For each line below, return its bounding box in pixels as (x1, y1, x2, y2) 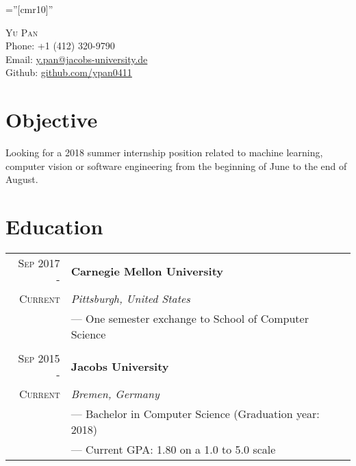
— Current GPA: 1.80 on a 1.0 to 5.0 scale (71, 441, 276, 457)
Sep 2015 (18, 350, 60, 366)
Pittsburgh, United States (71, 291, 190, 306)
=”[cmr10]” (5, 2, 53, 16)
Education (5, 212, 103, 241)
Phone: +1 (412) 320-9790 (5, 38, 115, 53)
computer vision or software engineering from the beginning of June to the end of (5, 158, 347, 173)
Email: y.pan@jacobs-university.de (5, 51, 148, 66)
